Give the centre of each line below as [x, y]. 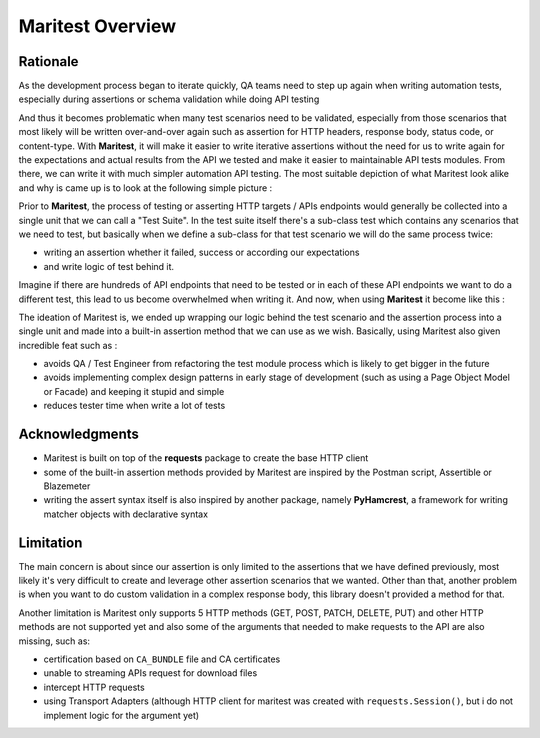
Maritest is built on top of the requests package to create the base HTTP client [206, 458]
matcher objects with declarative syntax [126, 514]
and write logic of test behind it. [109, 266]
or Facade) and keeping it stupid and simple [134, 391]
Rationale [48, 61]
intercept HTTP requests [94, 687]
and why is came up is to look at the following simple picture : [145, 187]
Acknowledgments [79, 434]
